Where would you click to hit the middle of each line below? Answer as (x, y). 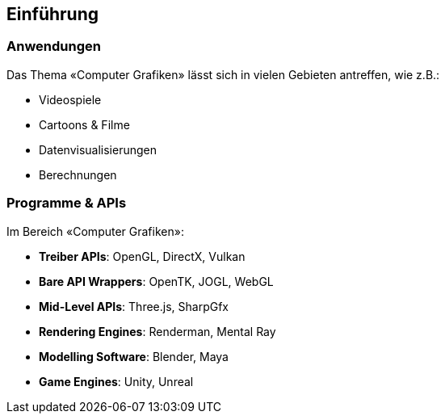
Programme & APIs (67, 203)
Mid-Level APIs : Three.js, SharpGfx (134, 306)
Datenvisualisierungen (98, 149)
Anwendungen (54, 46)
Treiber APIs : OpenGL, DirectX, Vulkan (142, 256)
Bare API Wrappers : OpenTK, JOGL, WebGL (156, 281)
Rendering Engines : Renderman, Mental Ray (157, 331)
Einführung (52, 14)
